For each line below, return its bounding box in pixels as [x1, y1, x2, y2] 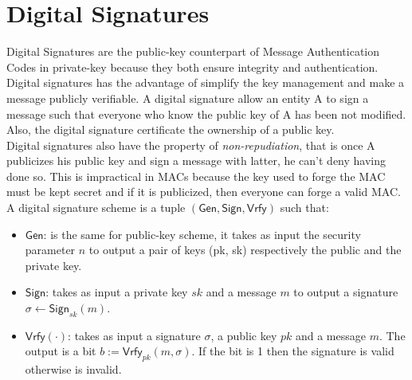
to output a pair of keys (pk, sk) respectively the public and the [88, 241, 402, 258]
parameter [25, 241, 76, 258]
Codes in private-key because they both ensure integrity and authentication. [6, 58, 379, 75]
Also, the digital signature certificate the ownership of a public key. [6, 121, 335, 138]
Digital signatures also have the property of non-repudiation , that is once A [6, 136, 375, 153]
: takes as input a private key [45, 284, 188, 300]
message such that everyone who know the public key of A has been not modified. [6, 105, 406, 122]
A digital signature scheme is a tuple [6, 199, 186, 216]
